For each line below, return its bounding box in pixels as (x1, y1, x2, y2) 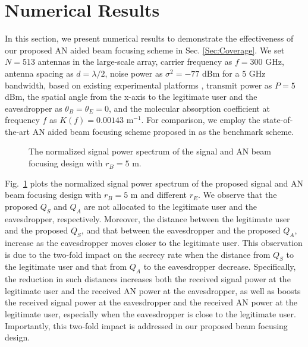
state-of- (263, 113, 293, 126)
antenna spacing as (5, 67, 74, 79)
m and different (130, 188, 187, 201)
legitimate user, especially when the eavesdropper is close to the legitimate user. (5, 308, 296, 320)
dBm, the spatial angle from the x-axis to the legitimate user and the (5, 90, 257, 103)
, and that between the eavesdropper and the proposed (81, 224, 281, 236)
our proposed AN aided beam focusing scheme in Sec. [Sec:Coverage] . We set (5, 43, 285, 56)
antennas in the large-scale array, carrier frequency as (37, 55, 232, 68)
